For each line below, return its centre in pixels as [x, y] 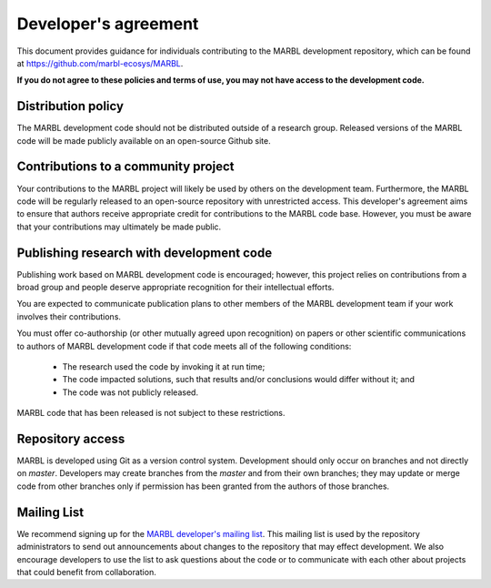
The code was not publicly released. [130, 392]
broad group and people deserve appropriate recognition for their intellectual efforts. [175, 287]
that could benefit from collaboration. [86, 572]
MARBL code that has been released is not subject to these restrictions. [151, 413]
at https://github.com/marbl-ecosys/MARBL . [100, 63]
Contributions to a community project [125, 167]
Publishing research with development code [145, 253]
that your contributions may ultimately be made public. [119, 227]
